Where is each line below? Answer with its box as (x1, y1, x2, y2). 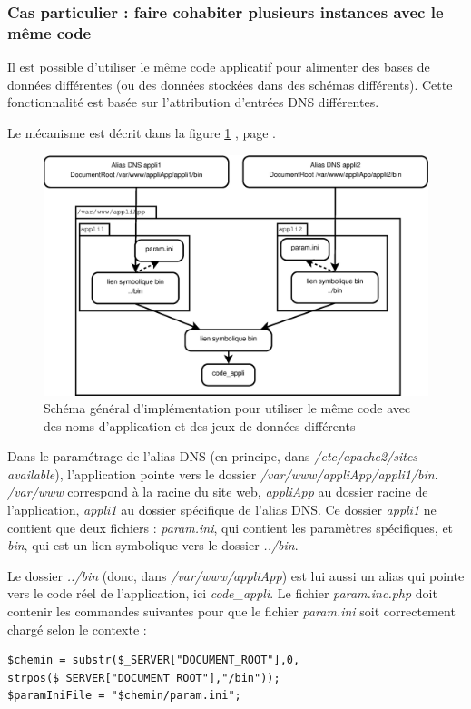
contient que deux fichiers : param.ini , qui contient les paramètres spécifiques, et (7, 517, 454, 537)
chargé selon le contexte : (7, 619, 147, 638)
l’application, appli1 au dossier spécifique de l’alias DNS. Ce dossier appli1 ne (7, 500, 437, 519)
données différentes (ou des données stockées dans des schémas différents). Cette (7, 74, 453, 94)
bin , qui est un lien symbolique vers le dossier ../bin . (7, 536, 299, 555)
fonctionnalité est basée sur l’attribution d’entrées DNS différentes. (7, 93, 379, 112)
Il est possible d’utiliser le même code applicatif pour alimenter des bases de (7, 57, 430, 76)
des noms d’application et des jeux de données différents (44, 416, 356, 435)
